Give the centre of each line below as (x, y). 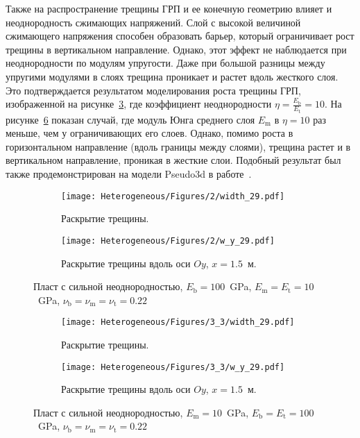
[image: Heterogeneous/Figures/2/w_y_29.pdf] (168, 241)
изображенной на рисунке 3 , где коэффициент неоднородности (139, 104)
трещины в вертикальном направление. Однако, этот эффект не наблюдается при (176, 49)
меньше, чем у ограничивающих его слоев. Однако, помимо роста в (149, 133)
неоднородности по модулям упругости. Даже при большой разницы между (165, 63)
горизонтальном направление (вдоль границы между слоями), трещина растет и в (178, 146)
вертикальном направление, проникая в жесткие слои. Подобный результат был (173, 160)
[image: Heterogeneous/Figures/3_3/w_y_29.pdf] (173, 367)
